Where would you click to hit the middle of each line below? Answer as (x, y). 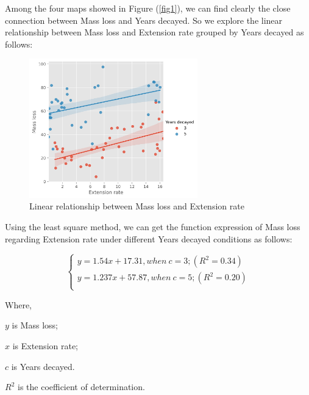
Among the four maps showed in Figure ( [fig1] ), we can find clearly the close (148, 8)
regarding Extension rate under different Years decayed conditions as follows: (149, 238)
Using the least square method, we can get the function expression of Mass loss (153, 226)
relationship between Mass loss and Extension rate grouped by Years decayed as (154, 32)
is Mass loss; (35, 325)
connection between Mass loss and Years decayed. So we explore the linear (144, 20)
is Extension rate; (45, 345)
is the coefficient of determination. (81, 387)
